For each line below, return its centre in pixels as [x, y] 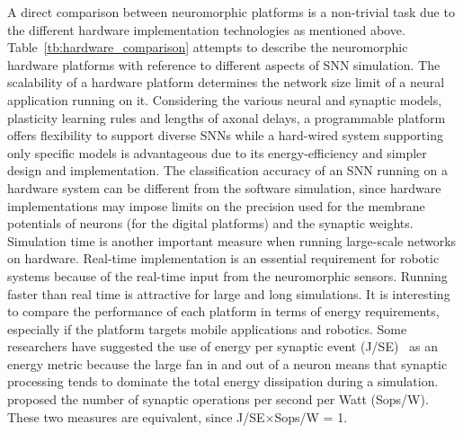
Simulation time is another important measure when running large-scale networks [232, 240]
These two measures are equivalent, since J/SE [136, 416]
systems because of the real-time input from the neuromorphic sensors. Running [227, 275]
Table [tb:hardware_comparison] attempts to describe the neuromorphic [208, 47]
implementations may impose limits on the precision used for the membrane [216, 205]
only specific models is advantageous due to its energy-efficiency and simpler [217, 152]
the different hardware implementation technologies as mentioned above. [206, 29]
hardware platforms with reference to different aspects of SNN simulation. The [224, 64]
